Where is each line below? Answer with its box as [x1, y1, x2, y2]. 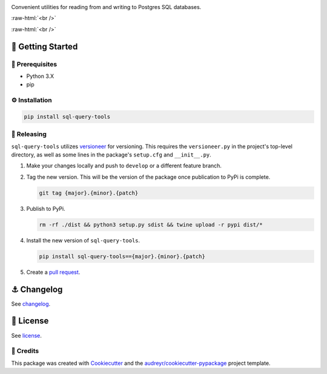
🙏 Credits [11, 347, 39, 355]
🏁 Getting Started [11, 41, 78, 51]
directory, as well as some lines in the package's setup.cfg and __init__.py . [11, 151, 211, 158]
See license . [11, 332, 42, 339]
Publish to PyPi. [26, 205, 66, 212]
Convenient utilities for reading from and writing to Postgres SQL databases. [11, 4, 202, 10]
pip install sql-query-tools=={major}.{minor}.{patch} [39, 253, 205, 260]
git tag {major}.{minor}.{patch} [39, 189, 139, 196]
